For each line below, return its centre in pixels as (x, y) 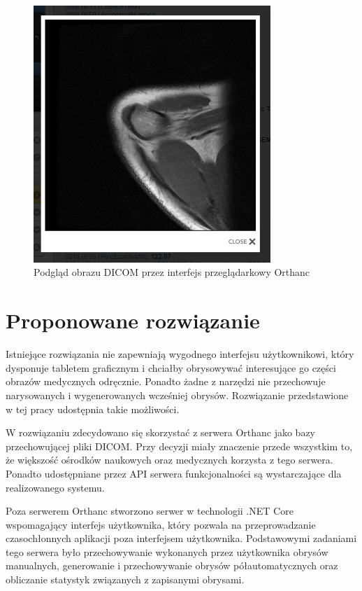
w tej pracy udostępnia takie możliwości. (93, 409)
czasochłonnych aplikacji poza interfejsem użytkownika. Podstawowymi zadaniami (181, 538)
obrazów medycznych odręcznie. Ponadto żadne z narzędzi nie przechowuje (166, 381)
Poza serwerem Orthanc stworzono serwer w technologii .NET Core (150, 511)
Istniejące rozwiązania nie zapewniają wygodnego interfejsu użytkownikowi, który (180, 354)
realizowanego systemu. (55, 487)
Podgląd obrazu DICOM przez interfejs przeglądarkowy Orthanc (172, 272)
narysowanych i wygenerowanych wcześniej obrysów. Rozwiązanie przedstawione (177, 395)
